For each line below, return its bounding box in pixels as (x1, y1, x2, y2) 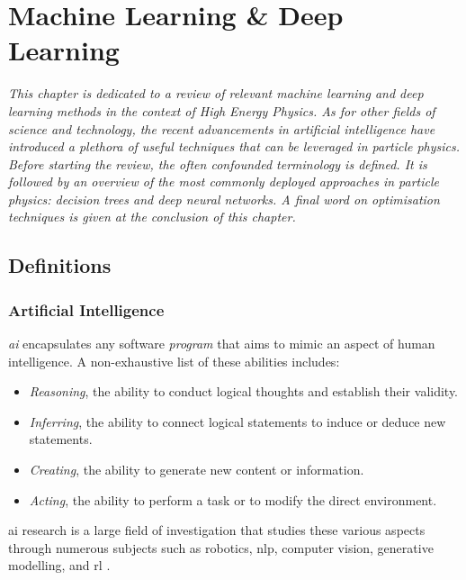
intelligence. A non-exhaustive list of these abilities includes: (8, 351, 340, 370)
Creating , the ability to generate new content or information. (29, 460, 364, 479)
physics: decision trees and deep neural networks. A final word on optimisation (8, 189, 440, 208)
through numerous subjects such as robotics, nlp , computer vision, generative (8, 538, 434, 557)
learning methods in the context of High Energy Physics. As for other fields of (8, 101, 435, 120)
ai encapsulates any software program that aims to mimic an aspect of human (8, 334, 435, 353)
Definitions (8, 251, 112, 279)
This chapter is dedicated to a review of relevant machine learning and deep (8, 84, 424, 103)
